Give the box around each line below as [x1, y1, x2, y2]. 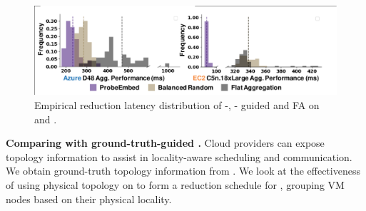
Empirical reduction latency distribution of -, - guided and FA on [34, 98, 320, 113]
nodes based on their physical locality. [6, 191, 172, 206]
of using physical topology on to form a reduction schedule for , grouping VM [6, 177, 345, 192]
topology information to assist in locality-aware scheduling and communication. [6, 149, 352, 164]
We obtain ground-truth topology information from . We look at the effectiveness [6, 163, 360, 178]
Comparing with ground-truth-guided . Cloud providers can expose [6, 135, 325, 150]
